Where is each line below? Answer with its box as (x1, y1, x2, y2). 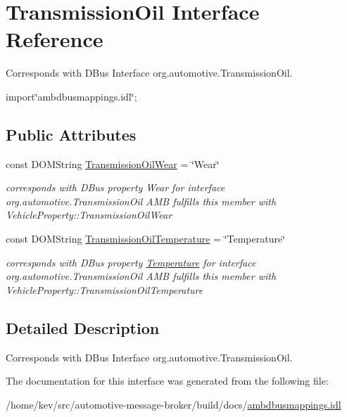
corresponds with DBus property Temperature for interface (6, 255, 256, 269)
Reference (6, 25, 103, 53)
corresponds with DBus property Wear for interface (6, 180, 225, 195)
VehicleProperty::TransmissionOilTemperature (6, 282, 203, 297)
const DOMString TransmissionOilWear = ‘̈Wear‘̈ (6, 156, 220, 171)
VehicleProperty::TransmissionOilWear (6, 207, 172, 222)
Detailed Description (6, 316, 160, 338)
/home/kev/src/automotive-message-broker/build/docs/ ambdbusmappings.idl (6, 397, 341, 411)
